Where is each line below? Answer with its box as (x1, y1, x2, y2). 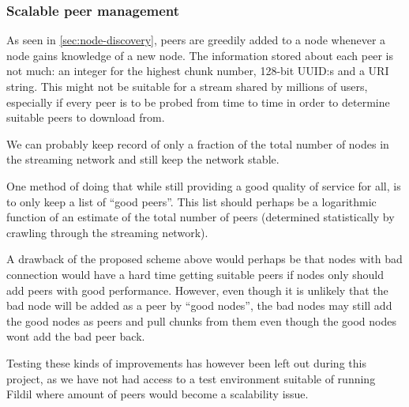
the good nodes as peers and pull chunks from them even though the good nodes (6, 312, 396, 329)
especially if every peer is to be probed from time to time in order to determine (6, 93, 390, 110)
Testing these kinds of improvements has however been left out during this (6, 354, 366, 371)
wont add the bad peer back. (6, 328, 145, 345)
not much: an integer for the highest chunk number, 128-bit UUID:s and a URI (6, 62, 389, 79)
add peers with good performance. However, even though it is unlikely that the (6, 281, 388, 298)
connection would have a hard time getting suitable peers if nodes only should (6, 266, 384, 282)
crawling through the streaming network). (6, 224, 208, 240)
